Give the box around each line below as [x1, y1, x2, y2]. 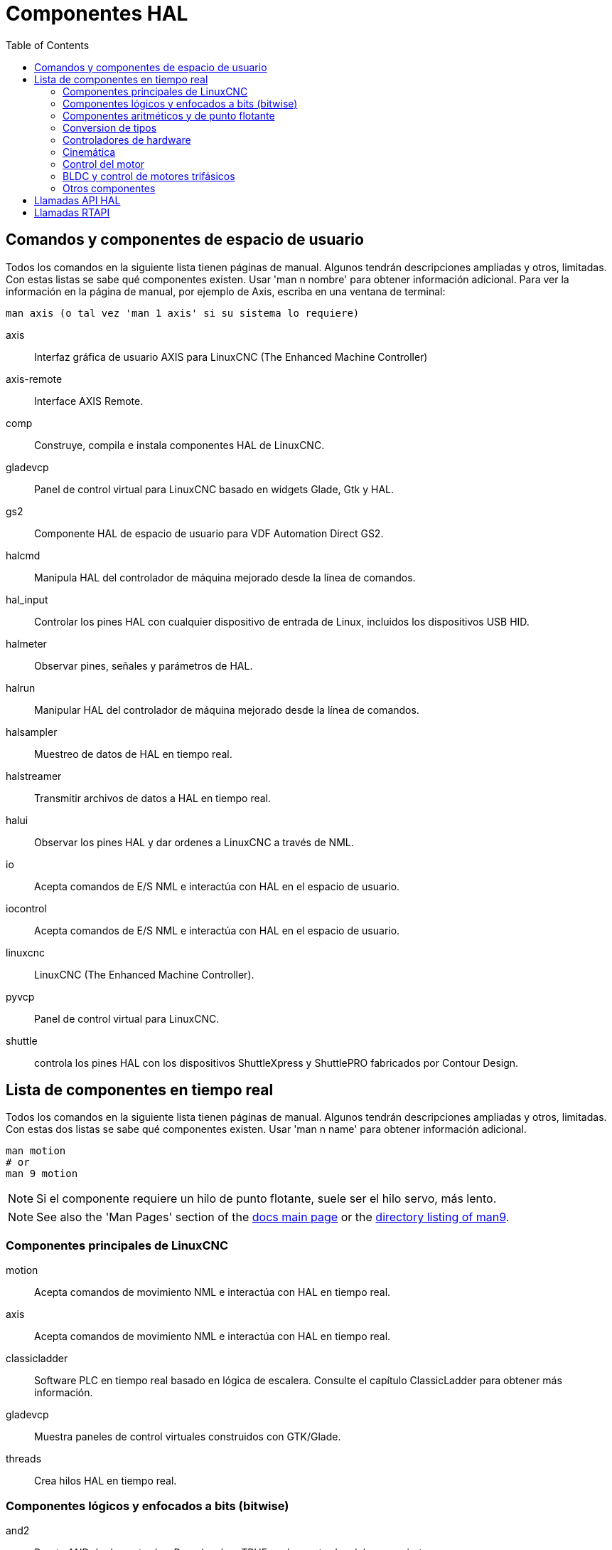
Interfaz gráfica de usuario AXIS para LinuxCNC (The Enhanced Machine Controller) [34, 350, 428, 363]
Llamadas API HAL [34, 194, 121, 206]
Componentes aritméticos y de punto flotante [63, 109, 275, 122]
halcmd [6, 549, 41, 562]
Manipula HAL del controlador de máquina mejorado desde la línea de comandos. [34, 571, 416, 584]
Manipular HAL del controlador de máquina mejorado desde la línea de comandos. [34, 703, 419, 716]
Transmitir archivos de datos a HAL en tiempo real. [34, 791, 272, 804]
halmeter [6, 637, 47, 650]
